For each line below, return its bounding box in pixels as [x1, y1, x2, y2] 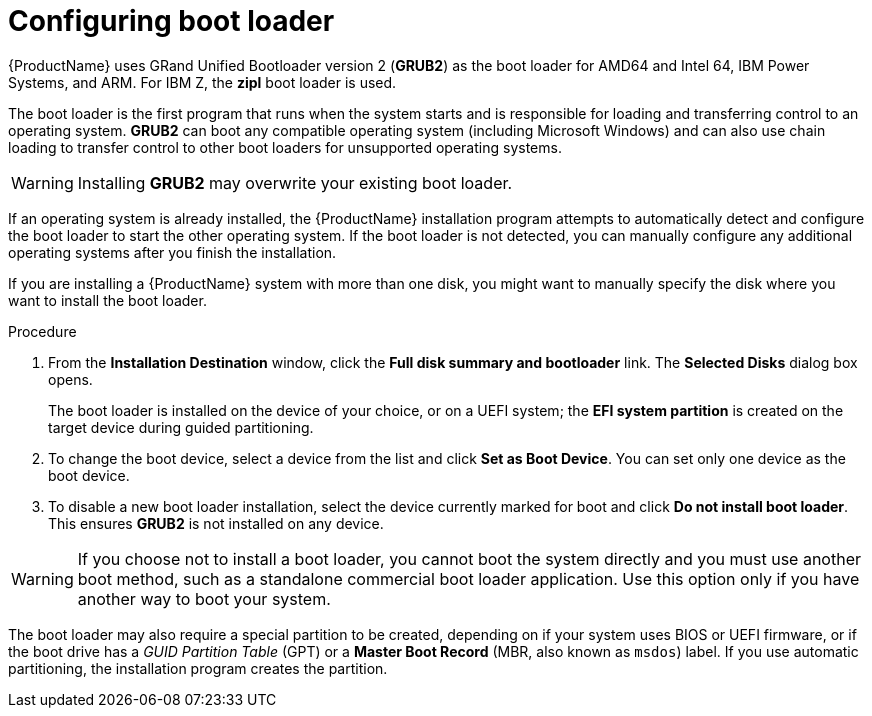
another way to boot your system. [77, 588, 331, 609]
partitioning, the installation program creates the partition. [8, 659, 388, 677]
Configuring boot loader [8, 4, 335, 38]
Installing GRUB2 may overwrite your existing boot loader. [77, 172, 513, 193]
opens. [48, 370, 93, 388]
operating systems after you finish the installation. [8, 243, 337, 261]
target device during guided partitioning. [48, 418, 314, 436]
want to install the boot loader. [8, 291, 207, 309]
